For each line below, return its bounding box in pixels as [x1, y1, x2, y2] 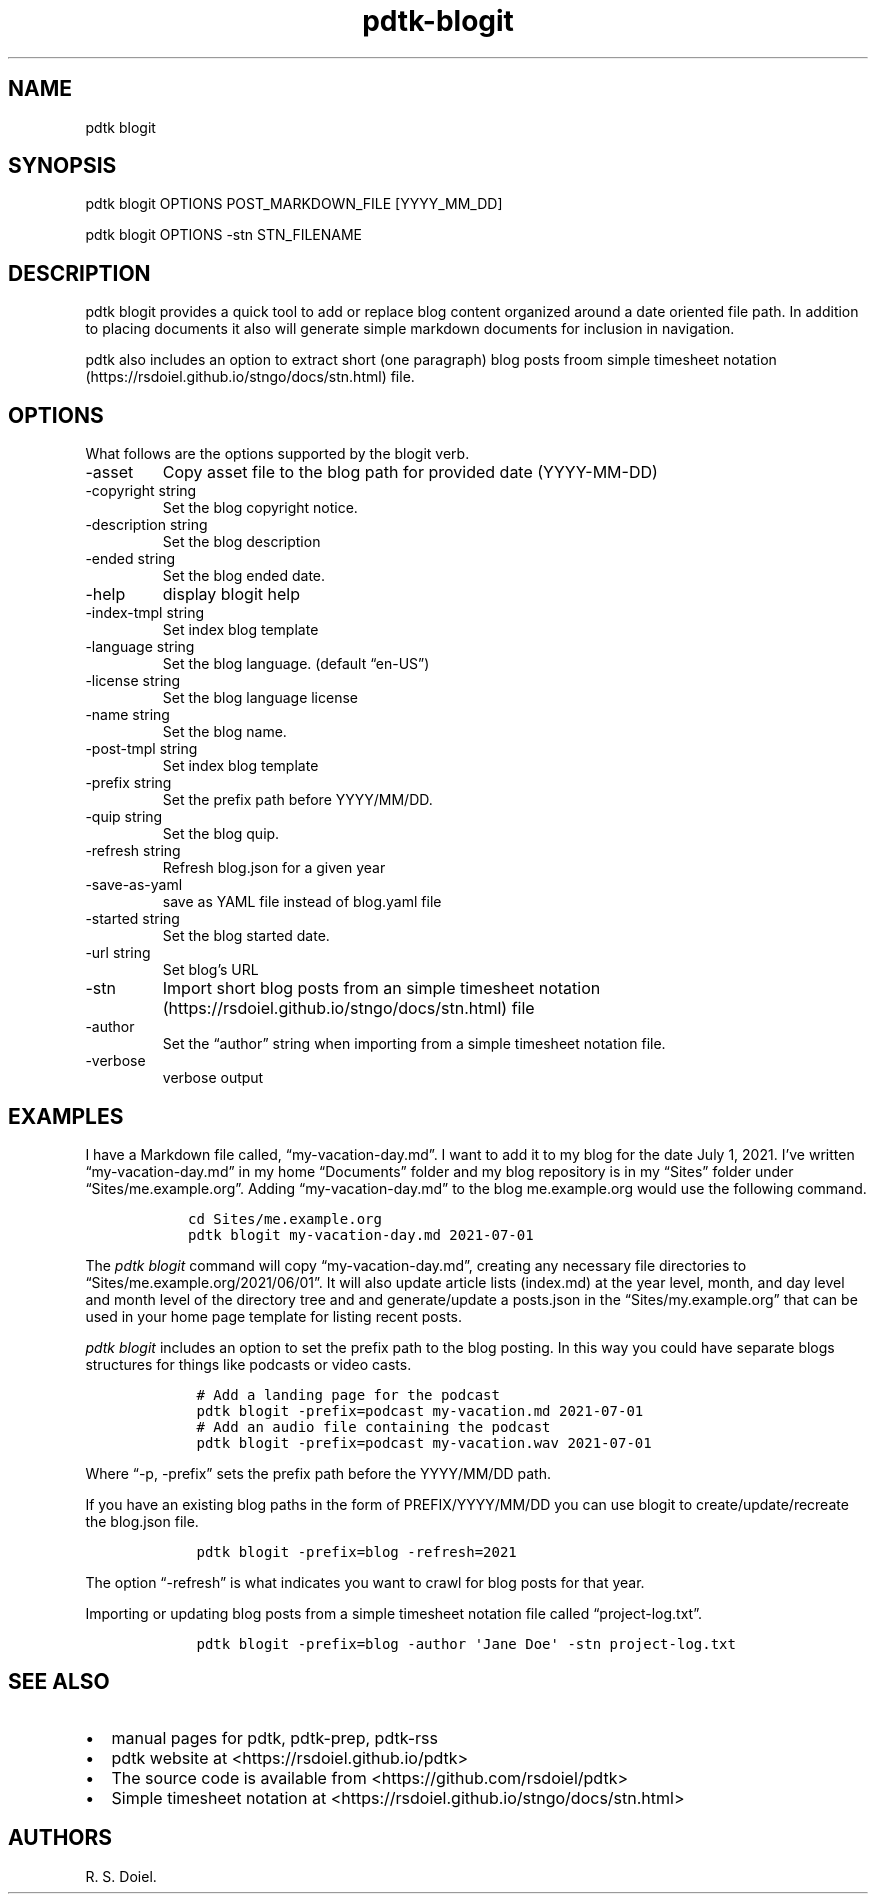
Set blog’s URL [162, 961, 259, 979]
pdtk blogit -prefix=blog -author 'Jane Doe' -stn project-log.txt [196, 1635, 736, 1652]
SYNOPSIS [8, 153, 117, 179]
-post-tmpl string [85, 740, 198, 758]
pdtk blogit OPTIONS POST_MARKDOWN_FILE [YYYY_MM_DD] [85, 195, 503, 213]
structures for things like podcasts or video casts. [85, 1355, 412, 1373]
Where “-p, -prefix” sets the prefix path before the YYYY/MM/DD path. [85, 1464, 552, 1482]
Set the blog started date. [162, 927, 330, 945]
